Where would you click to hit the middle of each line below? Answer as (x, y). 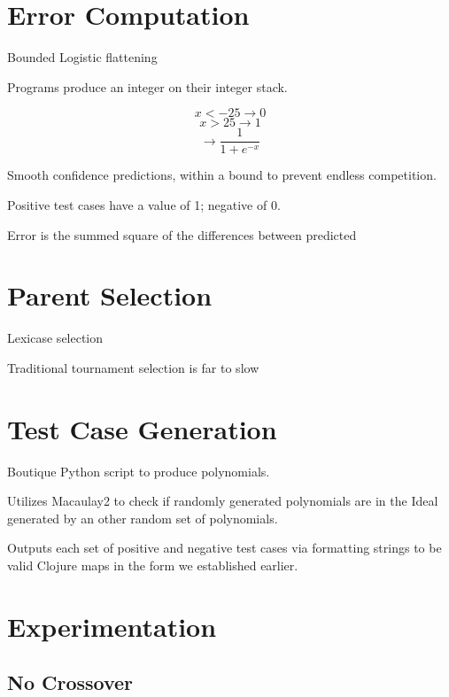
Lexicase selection (55, 338)
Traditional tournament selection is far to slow (133, 367)
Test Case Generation (142, 428)
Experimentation (112, 626)
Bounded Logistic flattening (82, 57)
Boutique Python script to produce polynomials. (139, 471)
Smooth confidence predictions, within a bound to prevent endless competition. (222, 175)
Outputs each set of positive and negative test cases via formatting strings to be (224, 548)
